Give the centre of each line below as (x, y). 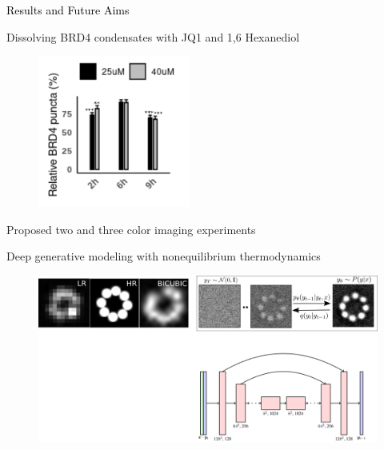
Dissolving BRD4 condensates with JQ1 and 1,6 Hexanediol (153, 36)
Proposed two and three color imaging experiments (131, 229)
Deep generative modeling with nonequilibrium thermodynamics (164, 256)
